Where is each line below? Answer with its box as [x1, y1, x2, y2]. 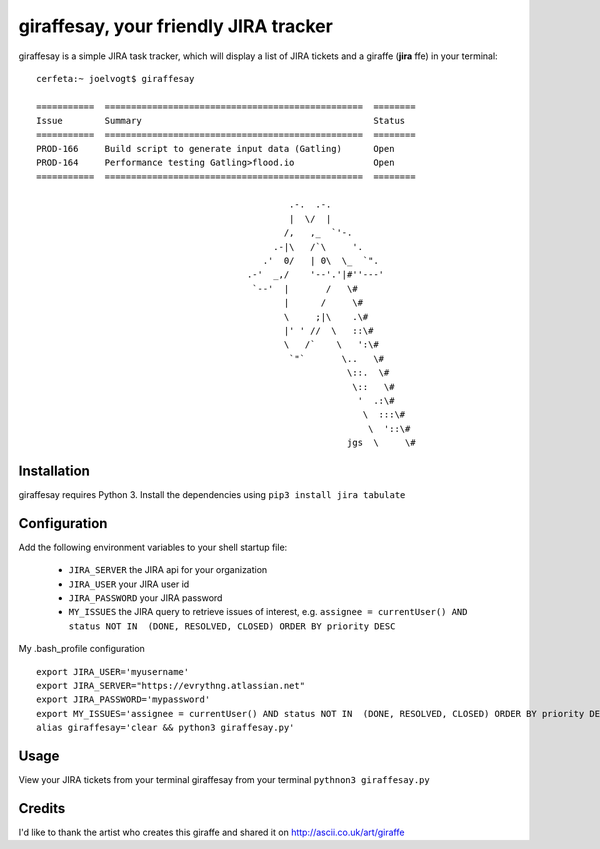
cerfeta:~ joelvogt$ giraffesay [36, 73, 195, 84]
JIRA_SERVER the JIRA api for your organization [68, 564, 268, 576]
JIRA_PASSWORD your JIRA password [68, 592, 223, 604]
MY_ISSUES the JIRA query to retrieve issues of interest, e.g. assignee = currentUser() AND [68, 606, 468, 618]
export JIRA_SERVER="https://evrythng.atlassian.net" [36, 680, 305, 692]
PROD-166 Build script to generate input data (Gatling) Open [36, 143, 395, 154]
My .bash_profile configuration [18, 643, 145, 655]
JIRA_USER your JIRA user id [68, 578, 190, 590]
